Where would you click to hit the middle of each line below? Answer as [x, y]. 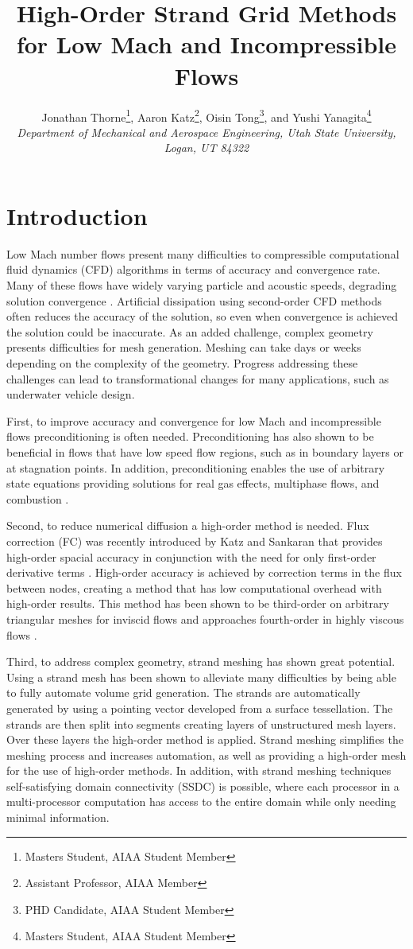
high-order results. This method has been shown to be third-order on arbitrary [198, 603]
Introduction [77, 215]
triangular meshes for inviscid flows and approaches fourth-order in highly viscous [205, 618]
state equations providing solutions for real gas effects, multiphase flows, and [193, 483]
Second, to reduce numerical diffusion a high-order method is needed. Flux [188, 525]
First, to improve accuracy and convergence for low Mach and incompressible [194, 420]
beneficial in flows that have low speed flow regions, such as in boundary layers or [205, 452]
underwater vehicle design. [71, 394]
